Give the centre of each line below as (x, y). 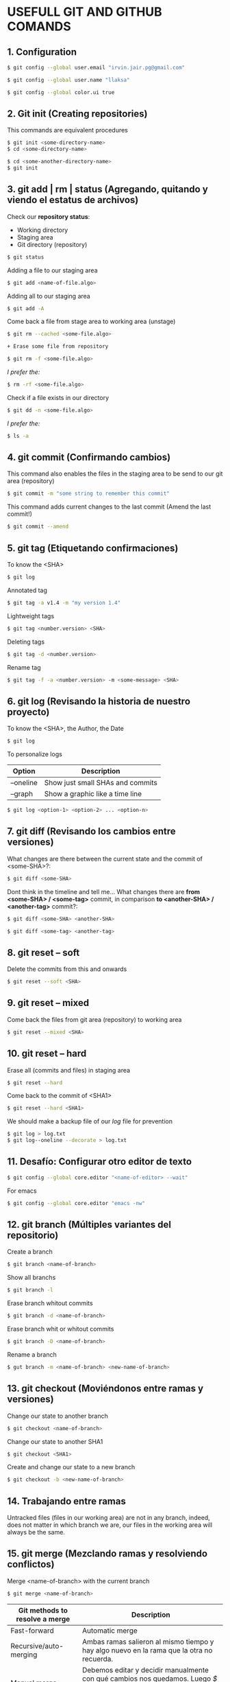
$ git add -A (26, 308)
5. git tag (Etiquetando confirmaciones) (93, 548)
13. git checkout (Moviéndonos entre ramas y (105, 1389)
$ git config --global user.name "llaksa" (68, 80)
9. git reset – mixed (48, 1003)
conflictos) (31, 1564)
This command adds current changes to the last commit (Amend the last (109, 507)
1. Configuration (42, 52)
